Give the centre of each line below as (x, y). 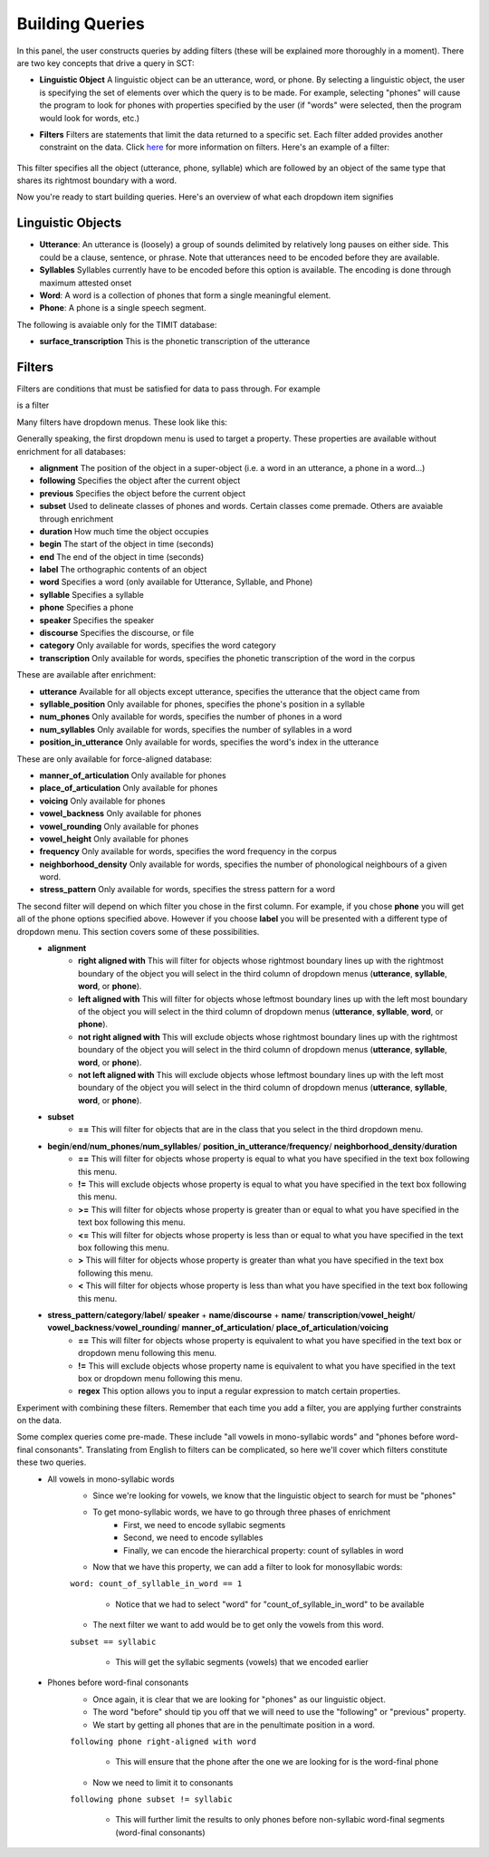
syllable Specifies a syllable (91, 594)
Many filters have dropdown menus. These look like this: (122, 422)
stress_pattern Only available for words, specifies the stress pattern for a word (187, 890)
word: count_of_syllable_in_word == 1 (156, 1584)
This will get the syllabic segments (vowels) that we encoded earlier (242, 1661)
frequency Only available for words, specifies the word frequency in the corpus (188, 852)
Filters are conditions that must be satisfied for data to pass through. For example (169, 389)
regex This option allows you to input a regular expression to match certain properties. (240, 1391)
